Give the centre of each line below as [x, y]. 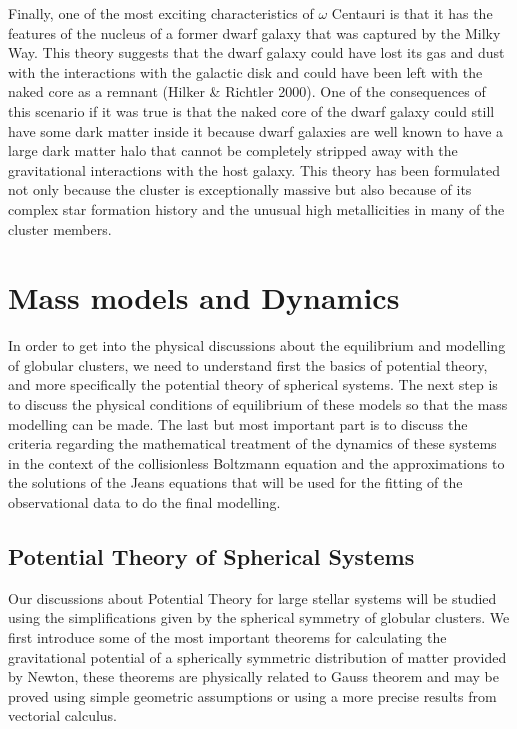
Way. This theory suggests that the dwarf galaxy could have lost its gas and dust [256, 52]
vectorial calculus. [63, 715]
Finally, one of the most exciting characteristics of [161, 13]
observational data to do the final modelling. [144, 502]
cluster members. [60, 228]
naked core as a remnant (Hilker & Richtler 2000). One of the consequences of [247, 91]
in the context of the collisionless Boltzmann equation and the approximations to [256, 462]
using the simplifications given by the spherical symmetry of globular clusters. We [259, 617]
